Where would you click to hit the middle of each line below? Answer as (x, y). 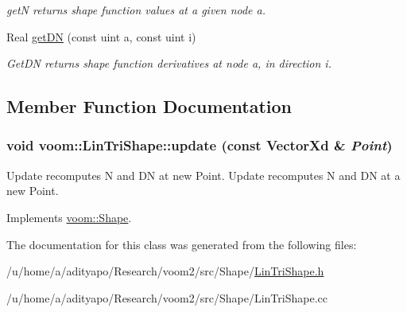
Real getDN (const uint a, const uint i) (101, 36)
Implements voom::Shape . (69, 217)
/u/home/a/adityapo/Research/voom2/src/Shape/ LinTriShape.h (165, 271)
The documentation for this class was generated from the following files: (182, 244)
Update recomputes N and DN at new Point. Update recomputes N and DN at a (203, 175)
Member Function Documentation (149, 106)
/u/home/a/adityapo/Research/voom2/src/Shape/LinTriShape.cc (167, 297)
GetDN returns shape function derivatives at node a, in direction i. (169, 63)
